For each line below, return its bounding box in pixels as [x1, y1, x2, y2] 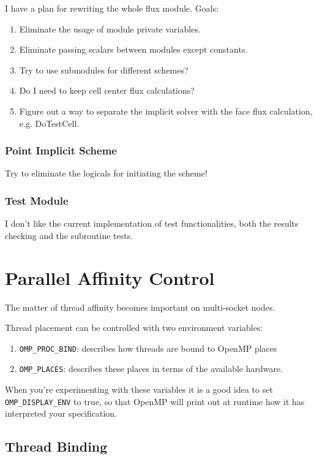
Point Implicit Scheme [5, 143, 117, 158]
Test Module [5, 192, 69, 208]
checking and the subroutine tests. [5, 229, 133, 241]
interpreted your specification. [5, 407, 117, 420]
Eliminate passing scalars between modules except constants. [19, 43, 248, 56]
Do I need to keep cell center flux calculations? [19, 84, 195, 97]
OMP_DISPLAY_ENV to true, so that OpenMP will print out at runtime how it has [5, 395, 305, 408]
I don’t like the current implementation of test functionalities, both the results [5, 217, 299, 230]
